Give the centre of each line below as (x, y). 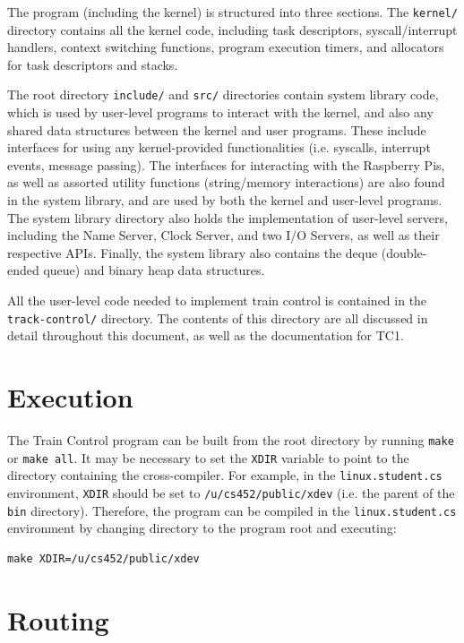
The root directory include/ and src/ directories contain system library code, (223, 94)
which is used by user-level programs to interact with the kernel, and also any (220, 112)
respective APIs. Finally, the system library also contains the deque (193, 252)
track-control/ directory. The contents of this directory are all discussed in (218, 317)
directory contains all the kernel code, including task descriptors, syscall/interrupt (232, 29)
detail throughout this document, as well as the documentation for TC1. (206, 335)
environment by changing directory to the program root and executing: (202, 528)
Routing (58, 619)
